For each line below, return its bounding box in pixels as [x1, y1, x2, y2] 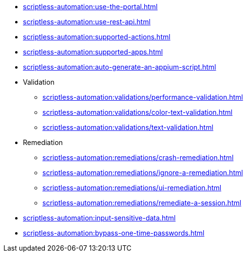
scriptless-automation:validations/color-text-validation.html [42, 108, 233, 116]
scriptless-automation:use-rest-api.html [23, 18, 151, 26]
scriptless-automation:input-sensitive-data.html [23, 214, 176, 222]
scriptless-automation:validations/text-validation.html [42, 123, 213, 131]
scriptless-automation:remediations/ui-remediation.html [42, 183, 222, 192]
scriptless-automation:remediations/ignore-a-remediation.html [42, 168, 243, 177]
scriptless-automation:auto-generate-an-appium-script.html [23, 63, 216, 71]
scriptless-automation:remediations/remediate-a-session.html [42, 199, 242, 207]
